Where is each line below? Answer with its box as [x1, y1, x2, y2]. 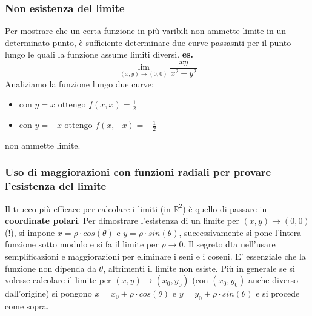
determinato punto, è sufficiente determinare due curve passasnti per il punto [5, 36, 291, 49]
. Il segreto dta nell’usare [183, 238, 276, 250]
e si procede [256, 287, 300, 300]
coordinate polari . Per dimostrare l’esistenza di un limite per [5, 214, 239, 227]
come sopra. [5, 300, 49, 312]
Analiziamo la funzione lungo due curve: [5, 77, 154, 90]
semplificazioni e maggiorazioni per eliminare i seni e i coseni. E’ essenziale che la [5, 250, 306, 263]
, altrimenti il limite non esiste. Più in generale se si [103, 261, 295, 274]
